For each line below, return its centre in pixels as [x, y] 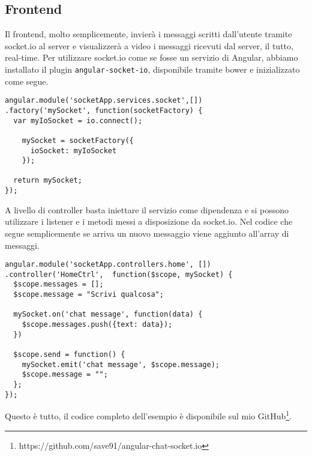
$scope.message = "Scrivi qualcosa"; [88, 295]
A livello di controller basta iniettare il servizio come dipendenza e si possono [147, 209]
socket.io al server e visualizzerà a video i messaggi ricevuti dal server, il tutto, [149, 45]
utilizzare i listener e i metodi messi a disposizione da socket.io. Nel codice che [149, 221]
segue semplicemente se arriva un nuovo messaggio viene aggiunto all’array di [147, 233]
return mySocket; [48, 181]
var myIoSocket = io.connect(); [78, 120]
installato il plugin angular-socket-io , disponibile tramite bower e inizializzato [152, 69]
